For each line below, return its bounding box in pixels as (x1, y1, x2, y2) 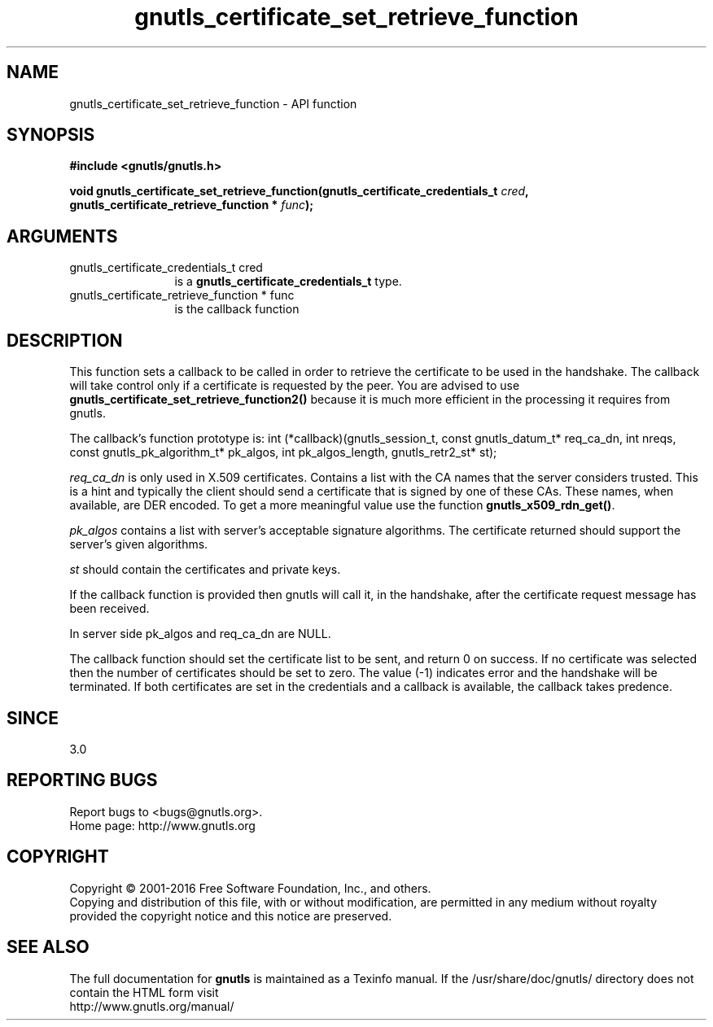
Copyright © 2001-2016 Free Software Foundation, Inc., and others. (69, 881, 431, 895)
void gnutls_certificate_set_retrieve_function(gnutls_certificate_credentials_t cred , (69, 184, 529, 199)
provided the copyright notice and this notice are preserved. (69, 908, 392, 923)
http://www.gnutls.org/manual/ (69, 999, 234, 1013)
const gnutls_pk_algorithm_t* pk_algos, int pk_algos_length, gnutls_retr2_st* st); (69, 445, 497, 460)
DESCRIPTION (7, 330, 123, 351)
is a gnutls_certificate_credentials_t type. (174, 274, 402, 289)
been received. (69, 601, 150, 616)
